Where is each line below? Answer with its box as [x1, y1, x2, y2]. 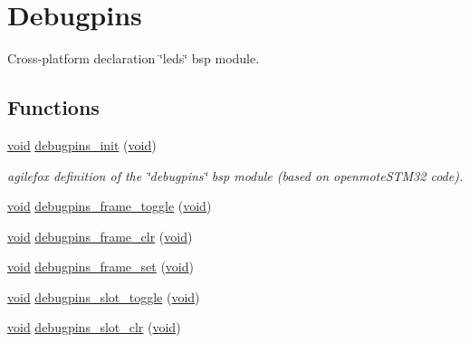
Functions [7, 93, 100, 121]
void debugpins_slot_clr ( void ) [7, 318, 181, 337]
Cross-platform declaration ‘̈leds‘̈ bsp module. [7, 49, 260, 68]
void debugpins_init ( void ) [7, 135, 157, 154]
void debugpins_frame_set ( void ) [7, 257, 194, 276]
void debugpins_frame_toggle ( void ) [7, 196, 212, 215]
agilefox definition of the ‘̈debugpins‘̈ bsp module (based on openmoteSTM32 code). [7, 166, 464, 185]
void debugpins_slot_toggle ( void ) [7, 287, 200, 306]
